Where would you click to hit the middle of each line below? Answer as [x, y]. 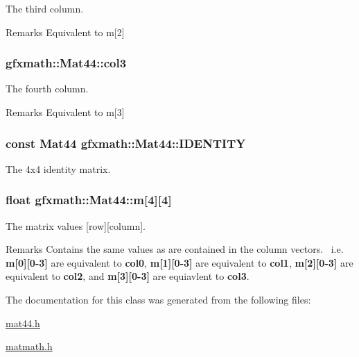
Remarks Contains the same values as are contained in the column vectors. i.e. [175, 249]
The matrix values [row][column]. [76, 225]
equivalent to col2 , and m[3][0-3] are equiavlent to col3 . [128, 276]
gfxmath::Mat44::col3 [66, 63]
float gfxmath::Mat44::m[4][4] [89, 200]
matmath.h [29, 346]
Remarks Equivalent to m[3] [65, 112]
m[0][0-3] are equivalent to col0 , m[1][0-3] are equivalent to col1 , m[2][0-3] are [179, 262]
